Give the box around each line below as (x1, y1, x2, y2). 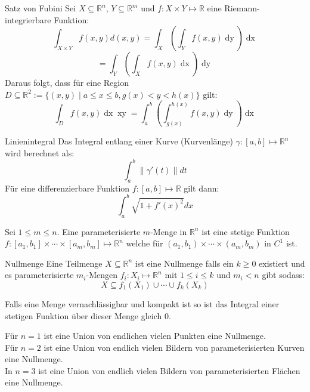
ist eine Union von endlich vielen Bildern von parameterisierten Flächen (38, 364, 300, 376)
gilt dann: (184, 181, 219, 194)
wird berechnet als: (5, 146, 75, 159)
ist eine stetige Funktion (201, 225, 290, 237)
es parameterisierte (5, 268, 74, 281)
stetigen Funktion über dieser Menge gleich (5, 309, 162, 322)
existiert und (259, 257, 305, 269)
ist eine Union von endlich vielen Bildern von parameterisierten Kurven (44, 341, 305, 353)
